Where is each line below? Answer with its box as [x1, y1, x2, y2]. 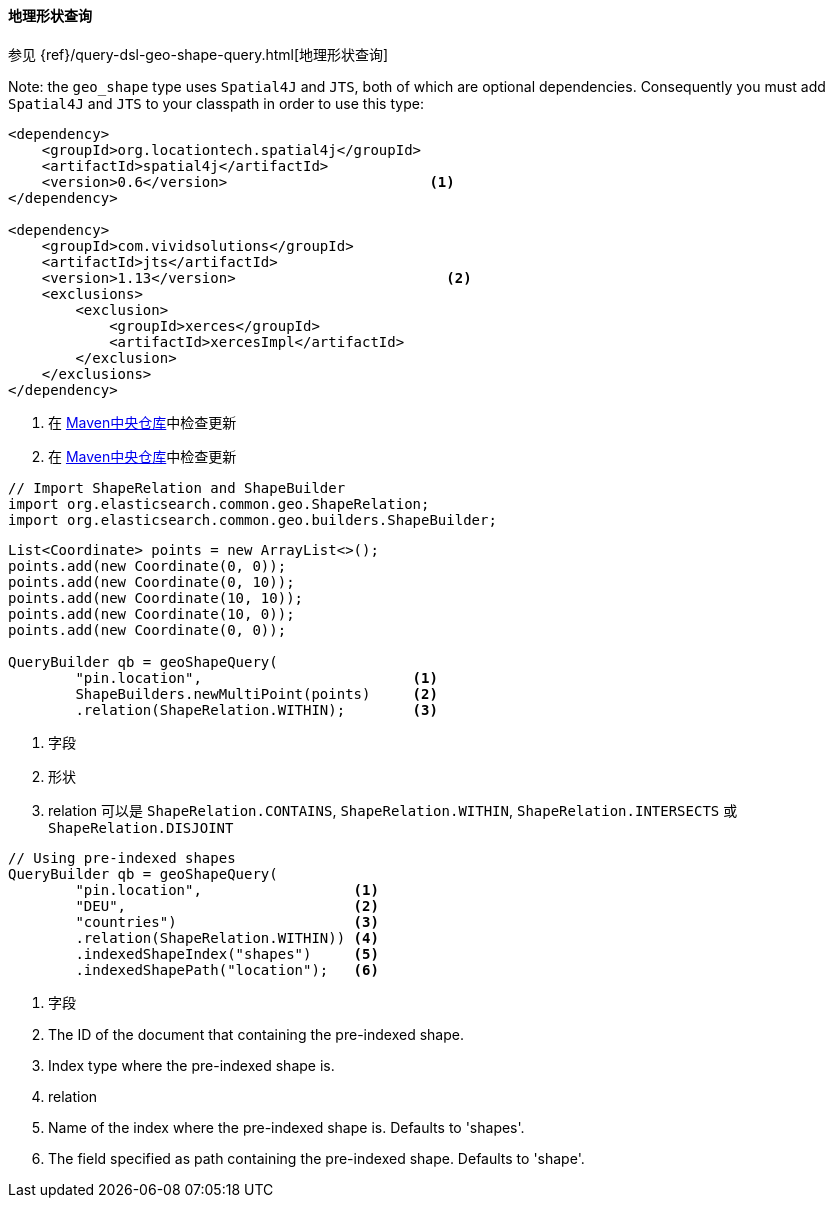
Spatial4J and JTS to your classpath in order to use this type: [8, 94, 424, 112]
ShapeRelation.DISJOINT [48, 819, 234, 836]
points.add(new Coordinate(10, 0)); [8, 605, 295, 622]
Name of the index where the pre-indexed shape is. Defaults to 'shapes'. [48, 1118, 525, 1136]
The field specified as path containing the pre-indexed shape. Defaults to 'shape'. [48, 1149, 585, 1167]
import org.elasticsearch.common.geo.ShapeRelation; [8, 495, 430, 512]
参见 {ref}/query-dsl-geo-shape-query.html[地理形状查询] [8, 45, 389, 63]
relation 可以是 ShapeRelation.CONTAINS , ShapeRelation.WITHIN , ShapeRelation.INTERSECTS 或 [48, 801, 738, 819]
